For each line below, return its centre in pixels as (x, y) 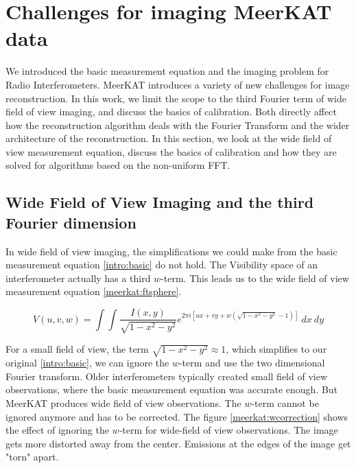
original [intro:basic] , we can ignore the (87, 363)
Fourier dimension (71, 222)
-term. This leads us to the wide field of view (255, 278)
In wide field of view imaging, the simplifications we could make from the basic (171, 251)
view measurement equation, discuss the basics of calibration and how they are (171, 151)
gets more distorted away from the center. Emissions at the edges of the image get (178, 443)
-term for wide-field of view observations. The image (228, 430)
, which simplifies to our (276, 349)
